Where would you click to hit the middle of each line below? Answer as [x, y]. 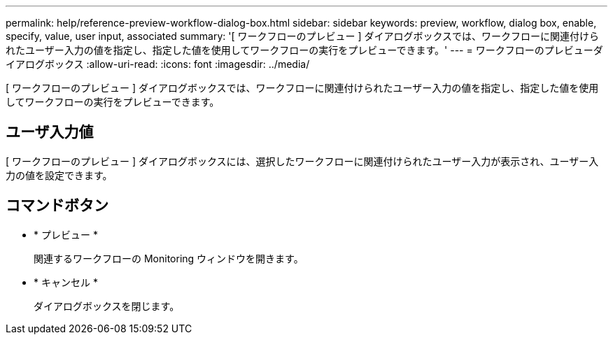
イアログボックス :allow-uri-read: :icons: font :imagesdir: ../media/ [158, 64]
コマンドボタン [57, 206]
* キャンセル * [66, 282]
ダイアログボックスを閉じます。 [107, 306]
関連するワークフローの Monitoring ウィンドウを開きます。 [169, 258]
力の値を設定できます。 [59, 175]
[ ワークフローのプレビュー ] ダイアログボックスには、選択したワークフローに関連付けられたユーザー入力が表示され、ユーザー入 [302, 161]
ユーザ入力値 [50, 132]
